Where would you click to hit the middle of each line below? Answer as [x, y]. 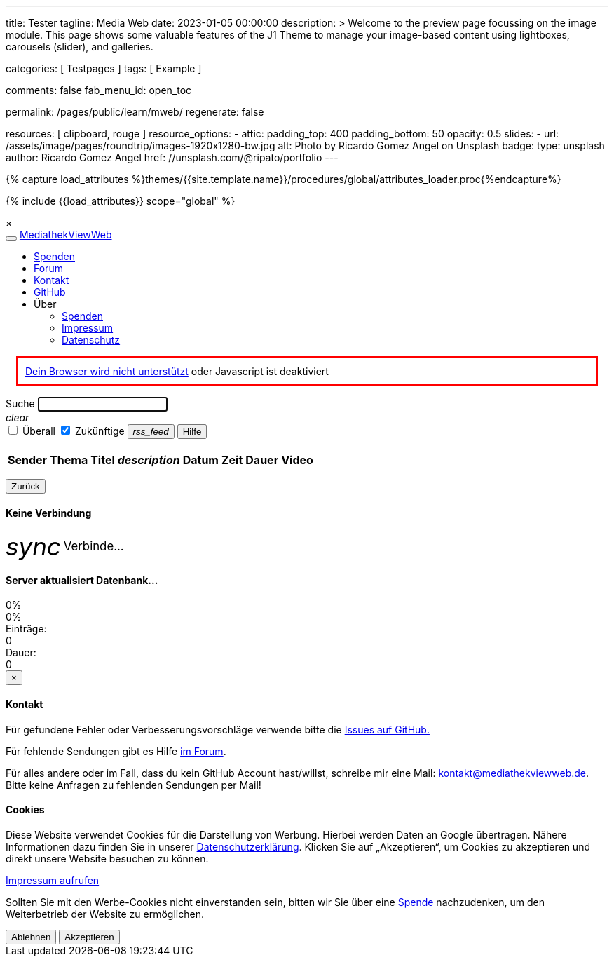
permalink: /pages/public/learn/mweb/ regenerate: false [135, 112]
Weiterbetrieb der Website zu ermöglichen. [105, 914]
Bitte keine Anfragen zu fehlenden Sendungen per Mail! [134, 785]
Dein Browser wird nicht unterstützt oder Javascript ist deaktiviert [177, 371]
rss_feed [151, 432]
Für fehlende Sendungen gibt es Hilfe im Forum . [116, 751]
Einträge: [26, 629]
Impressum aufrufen [53, 880]
